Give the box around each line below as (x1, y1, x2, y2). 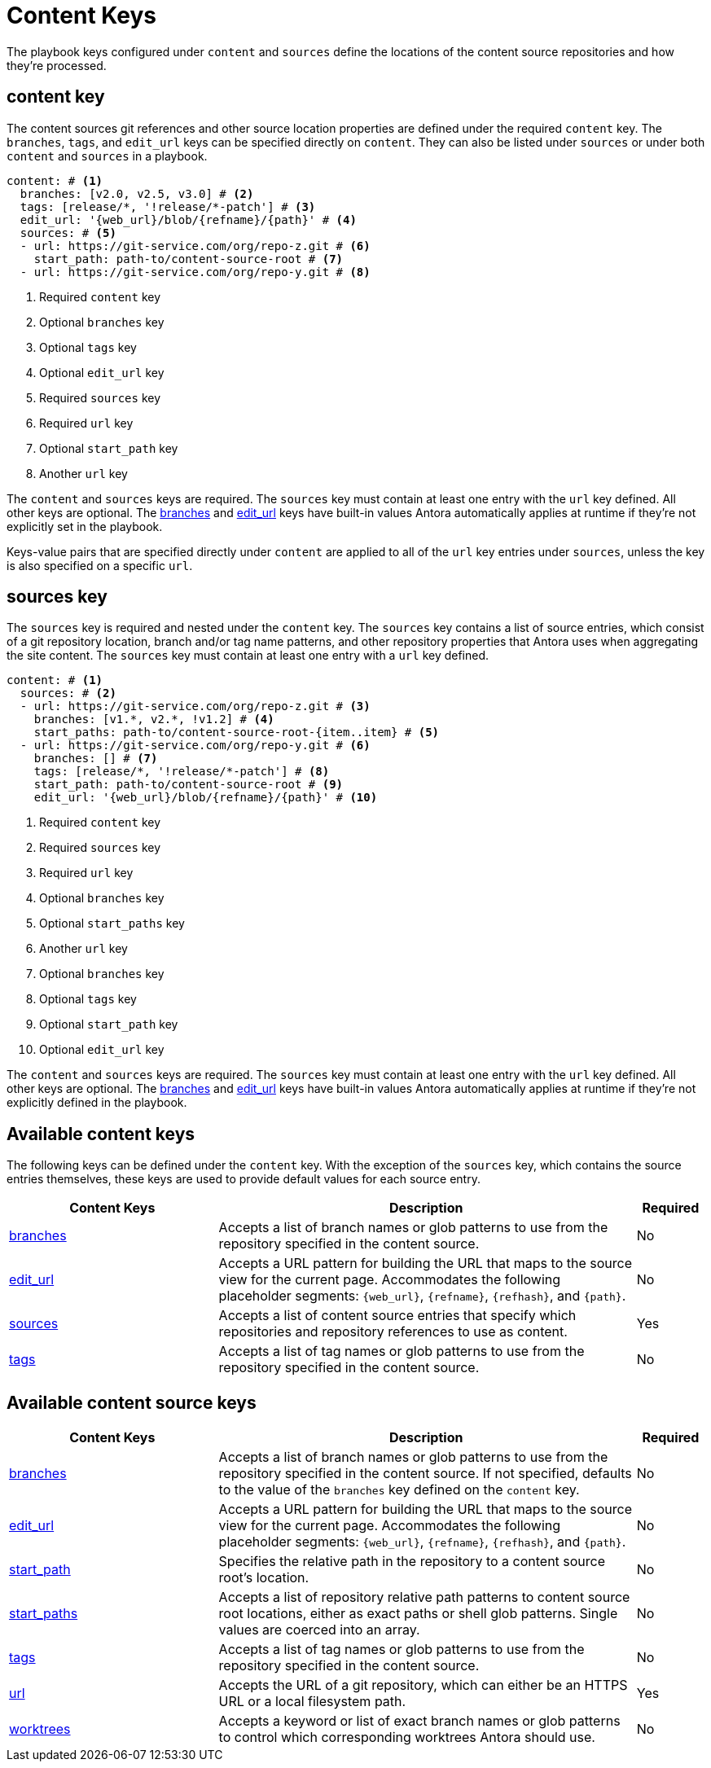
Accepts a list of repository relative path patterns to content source (218, 1589, 630, 1606)
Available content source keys (7, 1392, 257, 1413)
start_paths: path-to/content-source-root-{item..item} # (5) (33, 726, 440, 739)
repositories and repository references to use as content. (218, 1323, 568, 1340)
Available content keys (7, 1123, 195, 1144)
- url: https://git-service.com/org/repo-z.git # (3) (20, 700, 371, 713)
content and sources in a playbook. (7, 148, 208, 163)
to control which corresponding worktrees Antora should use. (218, 1729, 595, 1746)
